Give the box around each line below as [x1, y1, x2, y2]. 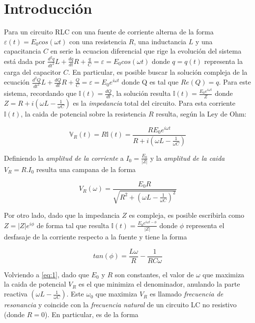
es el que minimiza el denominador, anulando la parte [79, 279, 240, 289]
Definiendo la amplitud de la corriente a [4, 152, 124, 163]
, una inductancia [134, 36, 187, 46]
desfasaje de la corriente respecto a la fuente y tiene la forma [4, 232, 187, 242]
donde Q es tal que [121, 77, 179, 87]
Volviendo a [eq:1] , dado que [4, 269, 89, 279]
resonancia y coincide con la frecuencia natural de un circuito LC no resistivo [4, 299, 237, 310]
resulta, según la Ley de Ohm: [156, 109, 247, 119]
